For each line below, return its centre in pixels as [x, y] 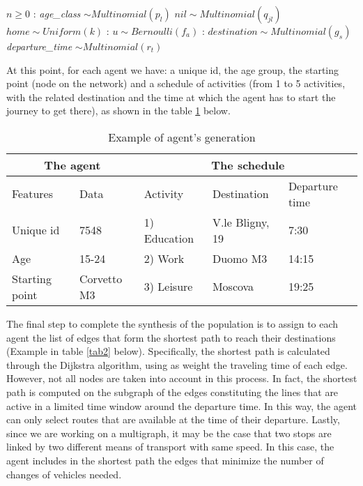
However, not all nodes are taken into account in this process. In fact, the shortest [182, 378]
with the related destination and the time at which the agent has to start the [171, 97]
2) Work [164, 258]
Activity [164, 194]
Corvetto [101, 278]
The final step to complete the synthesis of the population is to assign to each [172, 323]
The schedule [248, 165]
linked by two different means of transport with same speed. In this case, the [170, 447]
